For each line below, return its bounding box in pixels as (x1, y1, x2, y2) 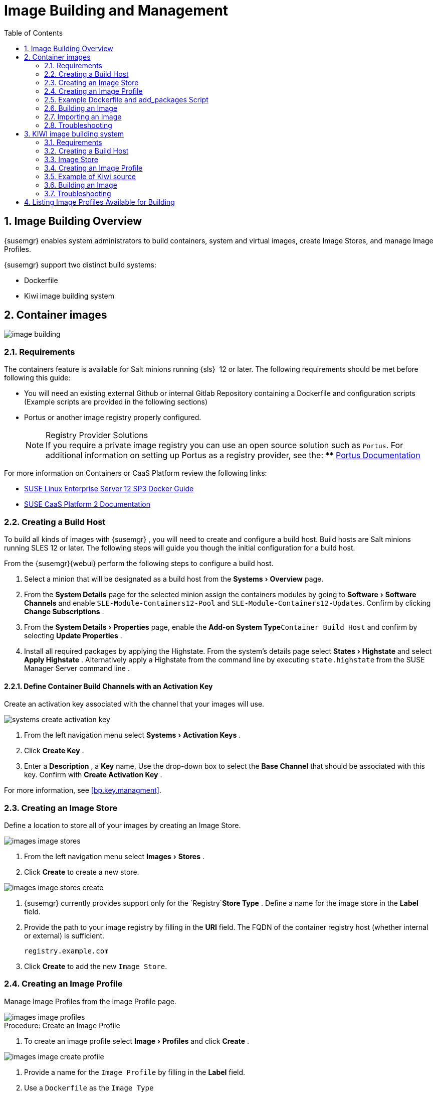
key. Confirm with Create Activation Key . (24, 770, 162, 779)
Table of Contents (4, 28, 63, 37)
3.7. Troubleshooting (44, 189, 111, 198)
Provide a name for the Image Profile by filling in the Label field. (24, 1067, 246, 1076)
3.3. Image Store (44, 155, 98, 164)
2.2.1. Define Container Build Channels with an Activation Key (4, 681, 213, 691)
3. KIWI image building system (24, 129, 124, 138)
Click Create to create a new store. (24, 867, 139, 876)
